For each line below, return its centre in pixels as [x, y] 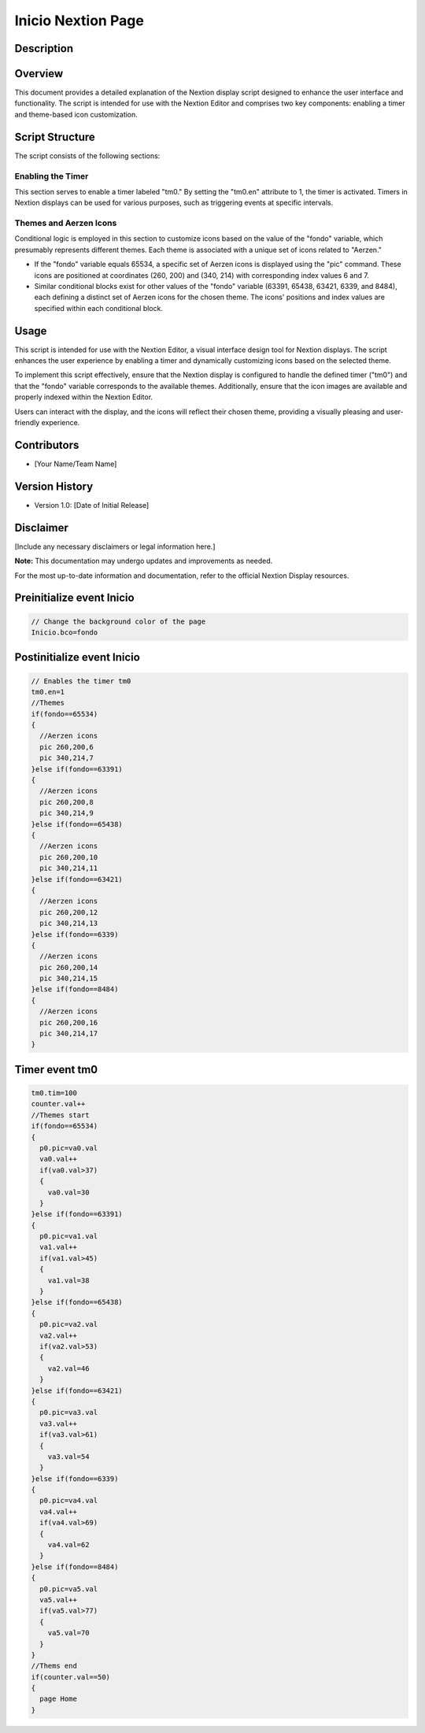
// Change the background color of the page [118, 621]
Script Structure [55, 137]
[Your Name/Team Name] [76, 464]
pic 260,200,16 [69, 1022]
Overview [39, 74]
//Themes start [60, 1115]
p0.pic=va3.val [69, 1413]
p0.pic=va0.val [69, 1148]
